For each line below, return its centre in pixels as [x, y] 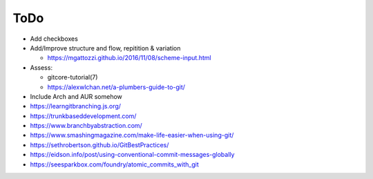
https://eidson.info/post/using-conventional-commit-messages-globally [132, 155]
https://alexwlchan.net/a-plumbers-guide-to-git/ [116, 87]
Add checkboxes [54, 39]
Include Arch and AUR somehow [76, 96]
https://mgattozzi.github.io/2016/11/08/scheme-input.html [129, 58]
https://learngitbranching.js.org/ [75, 106]
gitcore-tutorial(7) [73, 77]
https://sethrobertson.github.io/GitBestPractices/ [99, 144]
